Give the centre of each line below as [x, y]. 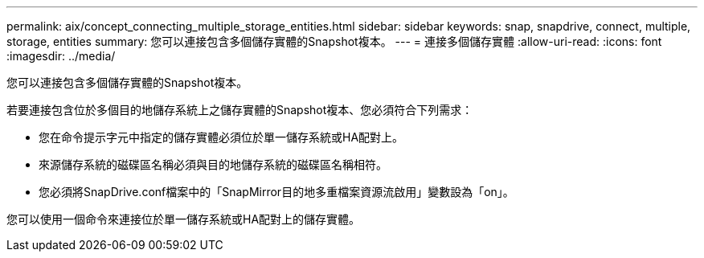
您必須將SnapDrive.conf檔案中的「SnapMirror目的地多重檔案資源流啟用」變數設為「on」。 [276, 192]
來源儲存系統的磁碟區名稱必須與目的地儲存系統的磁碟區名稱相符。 [213, 164]
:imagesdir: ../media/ [61, 56]
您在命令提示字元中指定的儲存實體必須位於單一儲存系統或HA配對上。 [221, 137]
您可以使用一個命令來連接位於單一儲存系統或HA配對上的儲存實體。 [184, 219]
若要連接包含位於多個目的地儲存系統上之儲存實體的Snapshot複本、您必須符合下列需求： [240, 110]
